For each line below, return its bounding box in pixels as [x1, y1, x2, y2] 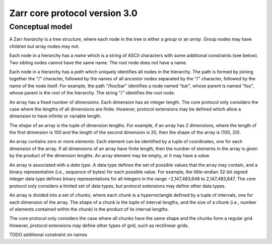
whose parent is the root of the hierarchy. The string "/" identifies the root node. [9, 90, 176, 96]
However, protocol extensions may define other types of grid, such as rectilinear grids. [9, 222, 189, 228]
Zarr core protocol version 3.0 [9, 8, 138, 19]
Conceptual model [9, 22, 73, 31]
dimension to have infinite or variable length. [9, 113, 102, 119]
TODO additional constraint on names [9, 231, 88, 238]
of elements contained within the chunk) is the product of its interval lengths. [9, 206, 169, 212]
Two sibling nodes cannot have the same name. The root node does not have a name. [9, 59, 187, 65]
